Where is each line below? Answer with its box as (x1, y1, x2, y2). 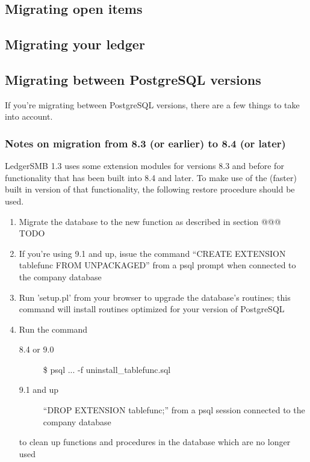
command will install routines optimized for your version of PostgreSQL (19, 303, 285, 315)
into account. (5, 110, 53, 123)
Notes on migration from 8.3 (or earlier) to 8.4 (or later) (5, 135, 286, 150)
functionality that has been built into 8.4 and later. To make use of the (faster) (5, 171, 297, 183)
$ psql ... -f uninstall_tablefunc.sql (43, 363, 171, 375)
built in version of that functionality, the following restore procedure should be (5, 183, 295, 196)
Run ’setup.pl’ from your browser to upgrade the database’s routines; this (19, 291, 291, 303)
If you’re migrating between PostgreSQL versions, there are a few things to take (5, 98, 300, 111)
